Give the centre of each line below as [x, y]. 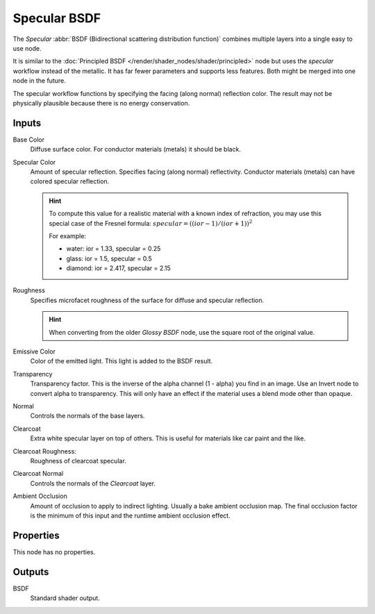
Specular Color [34, 162]
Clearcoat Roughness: [44, 451]
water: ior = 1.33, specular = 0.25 [114, 249]
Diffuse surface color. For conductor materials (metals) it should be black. [135, 149]
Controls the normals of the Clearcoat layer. [93, 483]
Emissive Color [34, 351]
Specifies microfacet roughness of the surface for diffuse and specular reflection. [147, 300]
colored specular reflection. [70, 181]
